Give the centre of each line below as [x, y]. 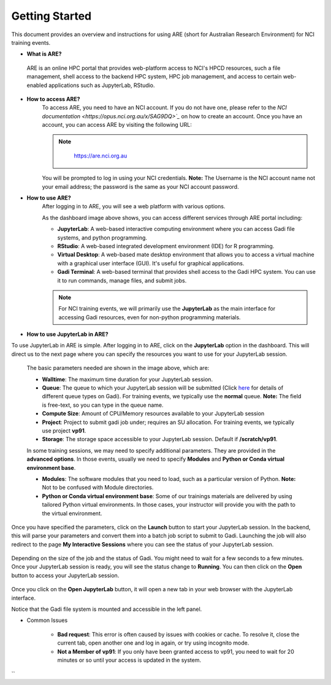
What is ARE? [44, 54]
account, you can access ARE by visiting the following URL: [117, 125]
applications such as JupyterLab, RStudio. [102, 85]
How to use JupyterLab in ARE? [67, 335]
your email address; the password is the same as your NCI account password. [140, 186]
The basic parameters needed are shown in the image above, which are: [118, 368]
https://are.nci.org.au [101, 156]
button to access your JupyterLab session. [65, 575]
